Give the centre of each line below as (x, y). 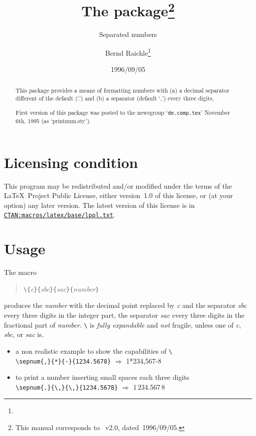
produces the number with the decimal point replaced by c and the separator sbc (126, 305)
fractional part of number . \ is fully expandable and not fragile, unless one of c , (123, 324)
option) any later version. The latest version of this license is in (99, 205)
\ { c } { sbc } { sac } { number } (61, 288)
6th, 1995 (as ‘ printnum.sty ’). (53, 121)
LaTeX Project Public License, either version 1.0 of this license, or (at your (119, 195)
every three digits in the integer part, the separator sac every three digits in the (124, 315)
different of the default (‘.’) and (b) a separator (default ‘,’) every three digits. (115, 98)
